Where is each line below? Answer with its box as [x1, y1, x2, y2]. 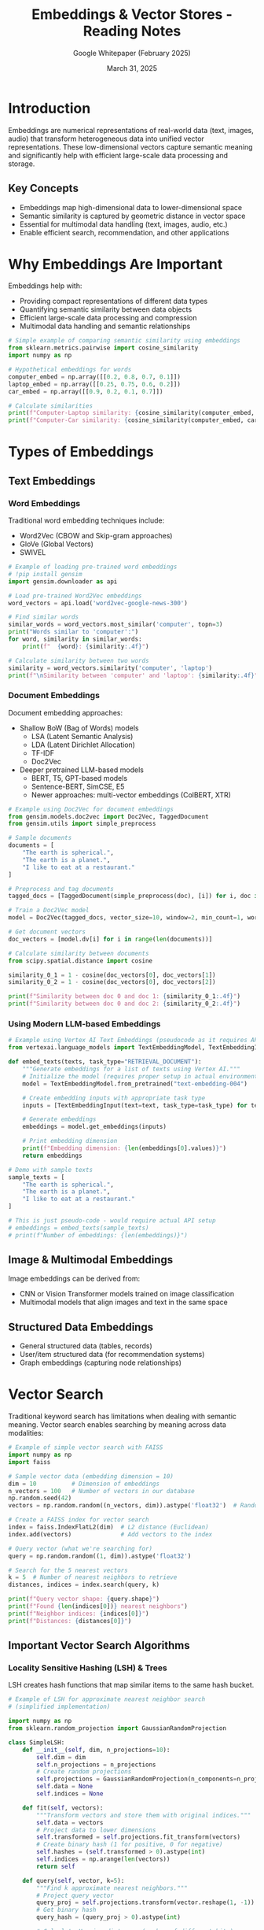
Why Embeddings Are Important [8, 255, 223, 273]
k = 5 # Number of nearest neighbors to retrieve [8, 1573, 178, 1581]
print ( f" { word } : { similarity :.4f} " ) [22, 642, 149, 650]
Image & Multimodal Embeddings [8, 1253, 174, 1266]
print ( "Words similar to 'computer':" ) [8, 628, 139, 636]
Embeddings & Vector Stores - [31, 6, 233, 24]
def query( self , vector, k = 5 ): [22, 1876, 125, 1884]
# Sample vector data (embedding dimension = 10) [8, 1472, 174, 1481]
